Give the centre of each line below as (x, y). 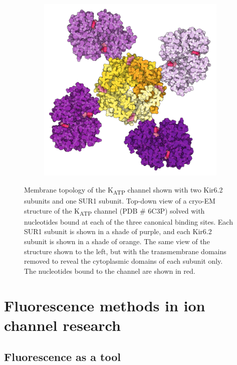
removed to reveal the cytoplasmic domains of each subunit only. (124, 261)
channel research (62, 325)
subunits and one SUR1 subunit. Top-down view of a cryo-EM (120, 201)
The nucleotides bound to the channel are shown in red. (110, 270)
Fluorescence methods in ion (105, 305)
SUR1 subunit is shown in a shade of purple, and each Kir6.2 (118, 231)
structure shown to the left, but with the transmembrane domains (125, 251)
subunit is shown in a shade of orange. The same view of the (117, 241)
